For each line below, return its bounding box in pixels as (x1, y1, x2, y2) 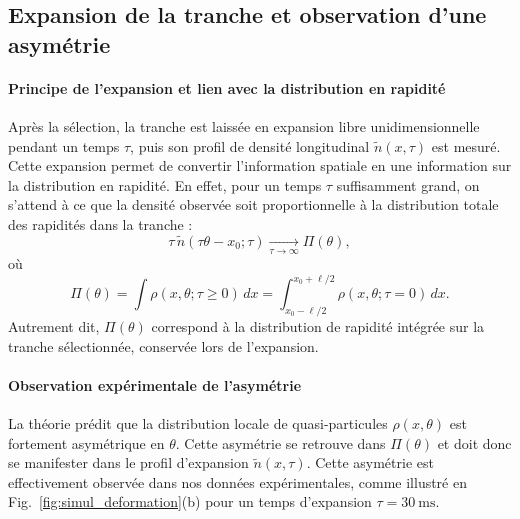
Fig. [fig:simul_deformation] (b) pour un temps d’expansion (8, 491, 372, 512)
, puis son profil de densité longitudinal (130, 135, 370, 156)
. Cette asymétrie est (306, 452, 434, 473)
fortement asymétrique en (8, 432, 165, 453)
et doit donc (437, 432, 512, 453)
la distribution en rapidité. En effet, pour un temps (8, 174, 322, 195)
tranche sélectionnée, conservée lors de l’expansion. (8, 335, 319, 356)
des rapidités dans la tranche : (8, 213, 193, 234)
